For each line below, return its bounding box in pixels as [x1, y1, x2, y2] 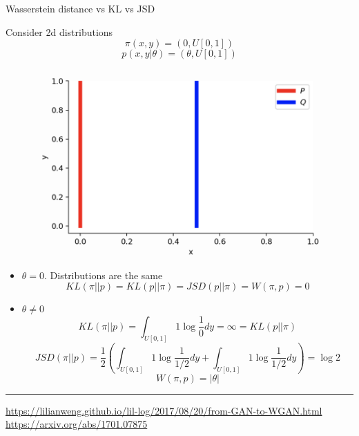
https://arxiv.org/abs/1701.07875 [6, 417, 148, 431]
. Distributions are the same [44, 267, 163, 282]
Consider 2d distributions [6, 24, 113, 39]
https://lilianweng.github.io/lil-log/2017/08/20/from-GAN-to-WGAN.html [6, 403, 322, 417]
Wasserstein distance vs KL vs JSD [6, 1, 155, 15]
